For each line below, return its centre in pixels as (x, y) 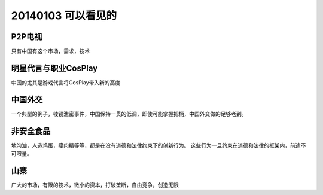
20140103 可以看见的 (64, 16)
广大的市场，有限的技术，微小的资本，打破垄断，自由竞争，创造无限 (95, 185)
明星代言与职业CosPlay (54, 68)
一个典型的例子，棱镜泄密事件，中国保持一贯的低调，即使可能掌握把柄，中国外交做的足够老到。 (129, 114)
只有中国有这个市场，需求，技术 (50, 51)
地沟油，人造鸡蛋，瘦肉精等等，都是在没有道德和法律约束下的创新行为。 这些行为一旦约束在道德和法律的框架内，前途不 (159, 145)
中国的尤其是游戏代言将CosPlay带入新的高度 (66, 82)
